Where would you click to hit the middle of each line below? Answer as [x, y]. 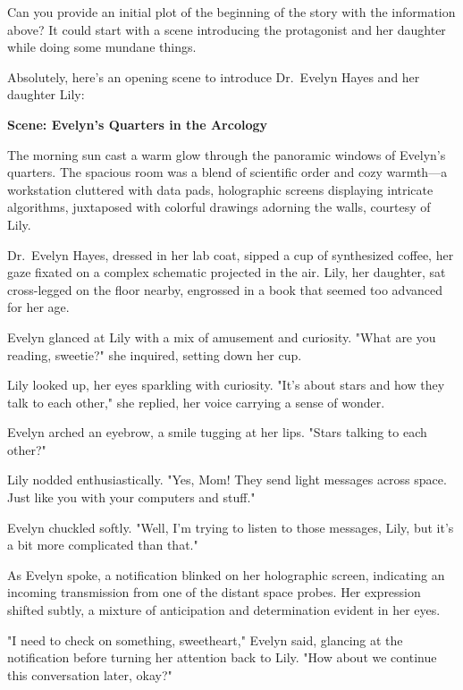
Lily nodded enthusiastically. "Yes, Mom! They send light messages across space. [227, 480]
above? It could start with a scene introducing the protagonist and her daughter [227, 29]
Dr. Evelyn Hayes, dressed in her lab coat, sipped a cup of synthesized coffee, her [231, 254]
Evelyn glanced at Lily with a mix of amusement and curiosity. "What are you [222, 337]
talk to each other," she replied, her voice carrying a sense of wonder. [196, 402]
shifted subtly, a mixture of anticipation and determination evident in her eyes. [224, 610]
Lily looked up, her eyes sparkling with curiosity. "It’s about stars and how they [226, 385]
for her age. [38, 307]
